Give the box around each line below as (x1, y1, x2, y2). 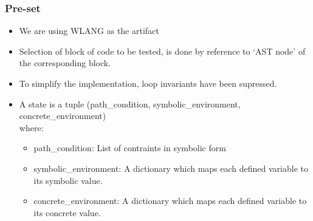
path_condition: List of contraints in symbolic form (33, 141, 226, 154)
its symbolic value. (33, 174, 103, 186)
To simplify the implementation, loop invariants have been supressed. (19, 77, 277, 89)
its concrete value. (33, 206, 101, 219)
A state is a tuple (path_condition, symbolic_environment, (19, 97, 241, 110)
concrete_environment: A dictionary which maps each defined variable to (33, 194, 307, 207)
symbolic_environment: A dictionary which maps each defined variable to (33, 161, 308, 174)
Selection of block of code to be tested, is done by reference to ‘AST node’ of (19, 44, 306, 57)
